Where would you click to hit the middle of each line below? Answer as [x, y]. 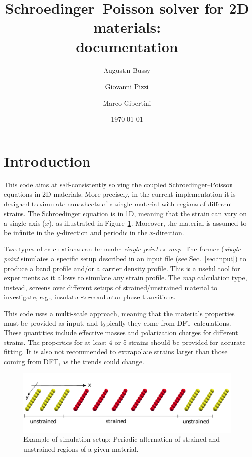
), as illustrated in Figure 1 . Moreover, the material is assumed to [148, 223]
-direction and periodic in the [103, 232]
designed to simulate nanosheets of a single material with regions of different [118, 204]
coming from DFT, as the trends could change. [74, 361]
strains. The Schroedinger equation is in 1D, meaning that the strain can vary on [125, 213]
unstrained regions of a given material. [81, 449]
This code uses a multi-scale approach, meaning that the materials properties [119, 313]
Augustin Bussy [127, 70]
